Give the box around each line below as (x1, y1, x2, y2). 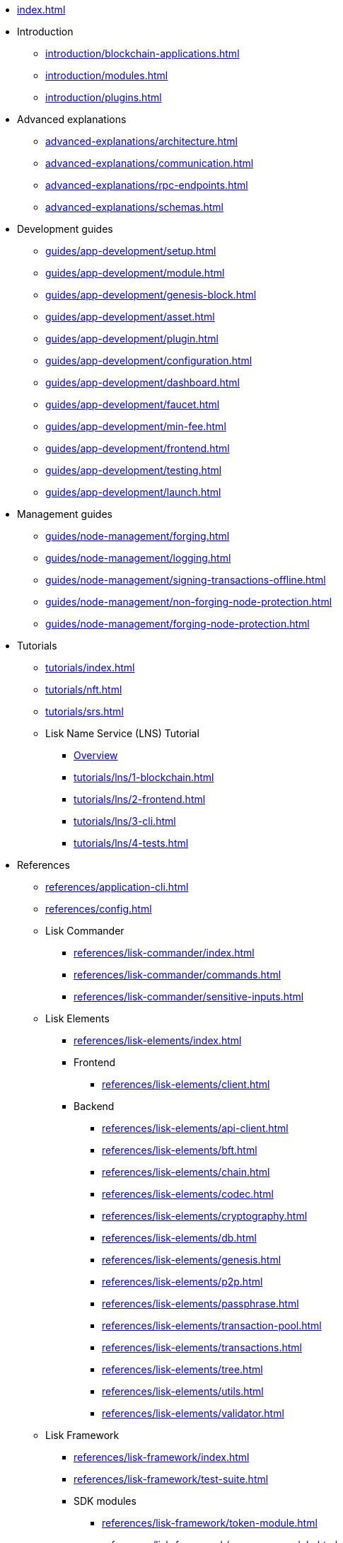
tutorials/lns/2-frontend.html (74, 793, 206, 805)
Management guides (17, 508, 112, 520)
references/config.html (45, 903, 152, 915)
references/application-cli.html (45, 881, 189, 893)
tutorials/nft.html (45, 683, 122, 695)
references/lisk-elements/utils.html (102, 1385, 264, 1397)
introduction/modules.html (45, 69, 168, 81)
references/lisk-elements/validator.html (102, 1407, 284, 1419)
